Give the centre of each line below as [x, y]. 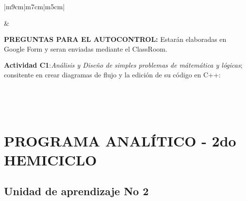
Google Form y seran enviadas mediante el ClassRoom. [86, 48]
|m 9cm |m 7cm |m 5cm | [34, 6]
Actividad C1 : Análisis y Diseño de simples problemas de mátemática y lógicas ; [123, 65]
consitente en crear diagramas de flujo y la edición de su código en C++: [112, 74]
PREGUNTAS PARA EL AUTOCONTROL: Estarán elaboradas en [115, 39]
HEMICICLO [50, 160]
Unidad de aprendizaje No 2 [76, 191]
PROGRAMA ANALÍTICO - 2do [120, 140]
